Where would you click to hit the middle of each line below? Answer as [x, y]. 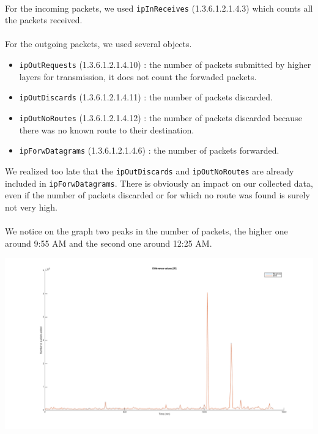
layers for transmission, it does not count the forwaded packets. [138, 76]
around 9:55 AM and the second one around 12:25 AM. [109, 243]
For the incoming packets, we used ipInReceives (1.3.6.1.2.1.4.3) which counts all [159, 8]
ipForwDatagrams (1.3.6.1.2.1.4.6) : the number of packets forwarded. [149, 150]
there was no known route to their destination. [107, 129]
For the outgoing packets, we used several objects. [98, 44]
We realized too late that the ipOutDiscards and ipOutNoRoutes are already [150, 170]
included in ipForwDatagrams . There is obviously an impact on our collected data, [159, 183]
